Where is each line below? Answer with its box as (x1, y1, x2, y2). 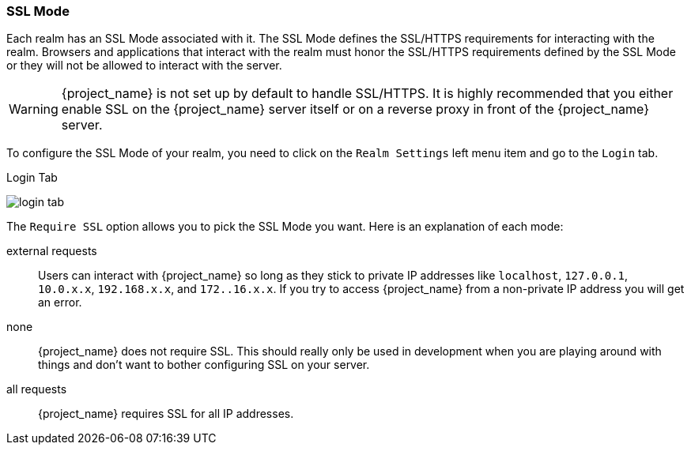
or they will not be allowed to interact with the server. (6, 58, 282, 73)
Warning (9, 101, 59, 118)
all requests (6, 382, 67, 397)
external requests (6, 244, 97, 258)
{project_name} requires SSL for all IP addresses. (38, 407, 294, 421)
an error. (38, 295, 82, 310)
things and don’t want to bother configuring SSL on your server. (38, 358, 370, 372)
